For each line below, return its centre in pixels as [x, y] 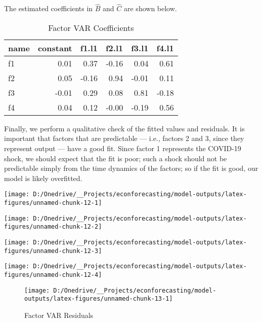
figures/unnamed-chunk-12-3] [53, 251]
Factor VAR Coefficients [91, 27]
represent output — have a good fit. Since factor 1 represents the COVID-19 [123, 148]
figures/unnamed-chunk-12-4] [53, 275]
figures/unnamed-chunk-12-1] [53, 203]
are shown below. [150, 8]
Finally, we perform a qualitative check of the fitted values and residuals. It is [124, 128]
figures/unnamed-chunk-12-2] [53, 227]
